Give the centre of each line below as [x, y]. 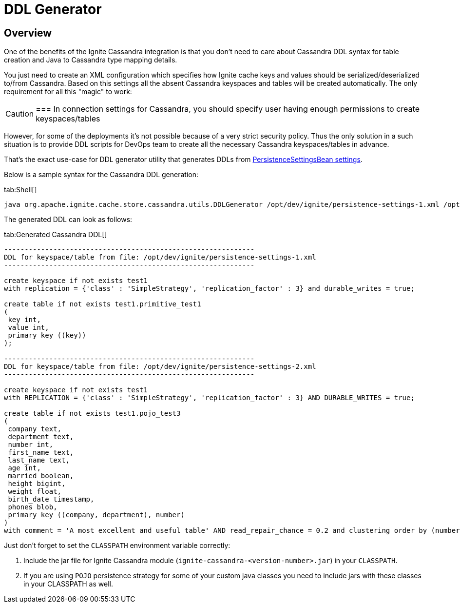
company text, [35, 429]
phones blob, [33, 507]
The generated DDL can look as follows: [68, 220]
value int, [29, 328]
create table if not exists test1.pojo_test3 [92, 414]
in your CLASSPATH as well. [68, 584]
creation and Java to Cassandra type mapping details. [91, 60]
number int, [31, 445]
